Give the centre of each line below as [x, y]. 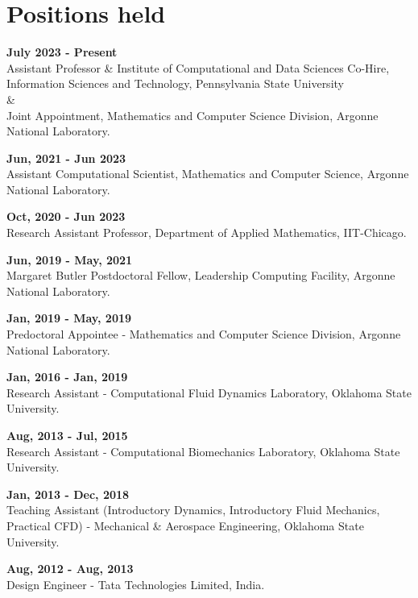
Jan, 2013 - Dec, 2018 [68, 494]
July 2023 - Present [62, 52]
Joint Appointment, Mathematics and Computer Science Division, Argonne [192, 115]
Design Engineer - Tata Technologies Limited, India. [136, 584]
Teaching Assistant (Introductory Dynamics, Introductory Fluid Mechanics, [193, 510]
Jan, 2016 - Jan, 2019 [67, 377]
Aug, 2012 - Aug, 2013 [70, 569]
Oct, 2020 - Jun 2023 [66, 216]
